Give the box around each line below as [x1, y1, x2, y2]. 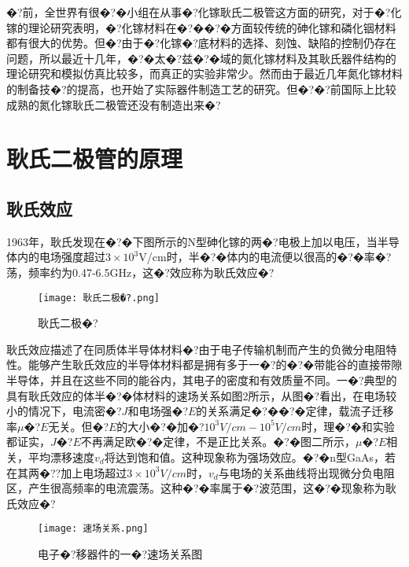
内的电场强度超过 [17, 249, 105, 265]
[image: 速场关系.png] [38, 523, 149, 535]
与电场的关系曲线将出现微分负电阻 [218, 464, 395, 480]
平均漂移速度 [28, 448, 94, 465]
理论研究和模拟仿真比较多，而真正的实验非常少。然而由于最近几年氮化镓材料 [6, 65, 403, 82]
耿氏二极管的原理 [6, 142, 183, 175]
